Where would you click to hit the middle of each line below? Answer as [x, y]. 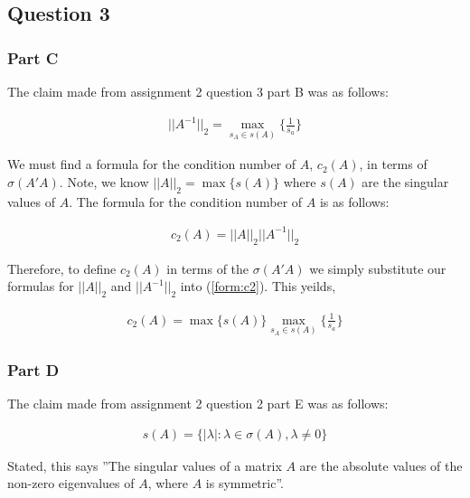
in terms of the [208, 268]
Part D [33, 369]
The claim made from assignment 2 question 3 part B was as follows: [198, 91]
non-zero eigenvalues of [71, 483]
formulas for [41, 286]
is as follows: [354, 201]
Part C [33, 57]
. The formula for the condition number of [186, 201]
